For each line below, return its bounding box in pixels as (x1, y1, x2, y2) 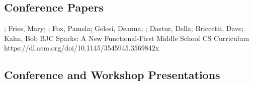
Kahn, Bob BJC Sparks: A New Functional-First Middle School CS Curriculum (4, 32, 249, 43)
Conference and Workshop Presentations (4, 67, 220, 82)
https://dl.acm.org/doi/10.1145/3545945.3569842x (4, 42, 159, 53)
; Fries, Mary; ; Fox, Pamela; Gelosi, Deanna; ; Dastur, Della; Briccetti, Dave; (4, 23, 244, 33)
